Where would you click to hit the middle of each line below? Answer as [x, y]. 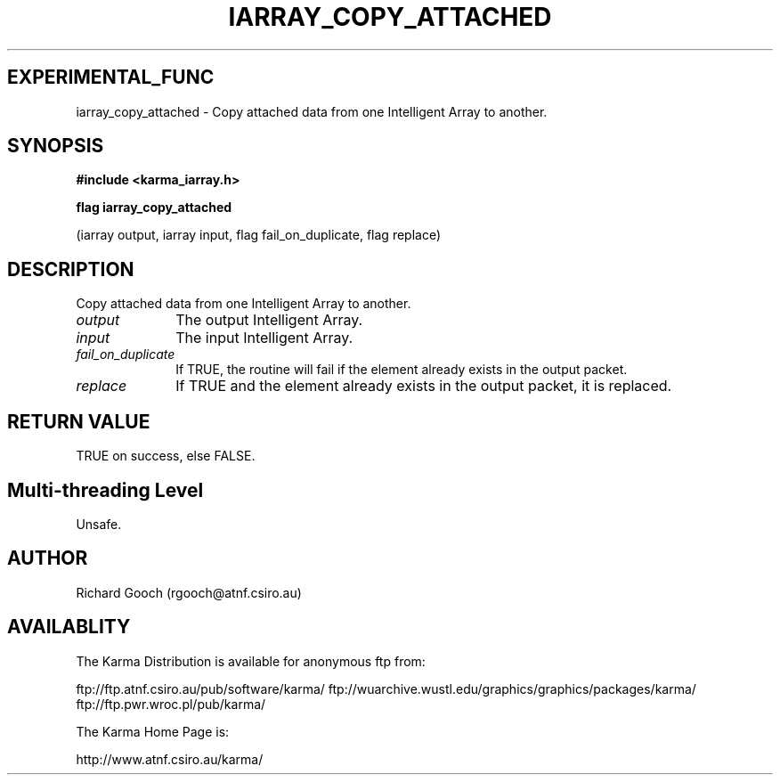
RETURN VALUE [79, 421]
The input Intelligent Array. [264, 338]
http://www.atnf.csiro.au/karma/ [170, 759]
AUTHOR [48, 558]
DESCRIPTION [71, 269]
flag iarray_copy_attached [154, 208]
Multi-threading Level [106, 490]
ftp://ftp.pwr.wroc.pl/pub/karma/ [171, 704]
